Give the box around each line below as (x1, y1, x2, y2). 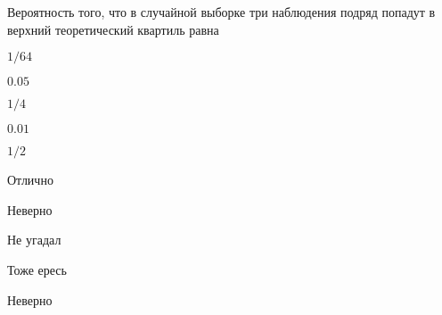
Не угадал (7, 230, 61, 249)
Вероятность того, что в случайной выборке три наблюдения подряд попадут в (7, 3, 436, 21)
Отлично (7, 170, 53, 189)
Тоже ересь (7, 260, 67, 278)
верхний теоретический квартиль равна (7, 20, 219, 38)
